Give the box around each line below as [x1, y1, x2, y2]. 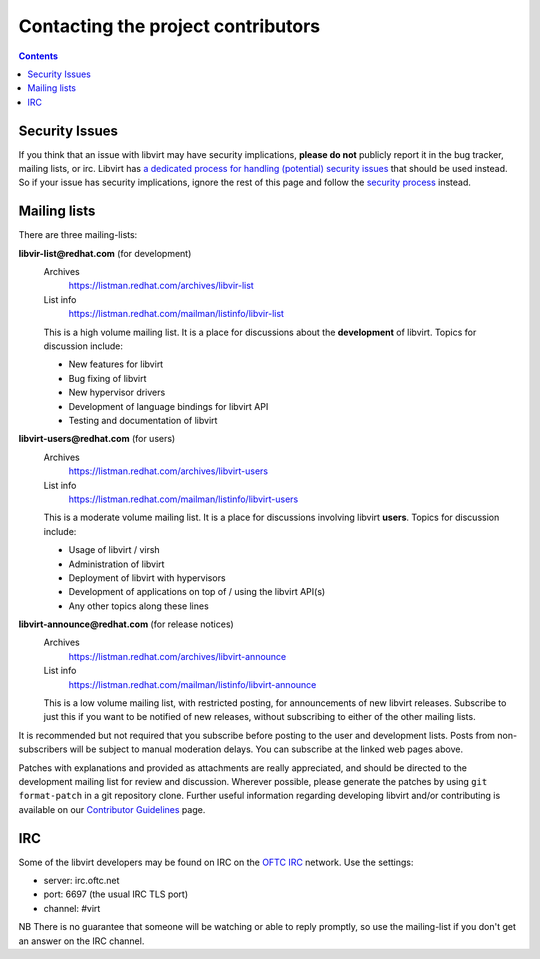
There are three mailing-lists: [18, 229, 138, 241]
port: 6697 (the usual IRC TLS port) [43, 888, 189, 900]
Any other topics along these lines [68, 600, 209, 612]
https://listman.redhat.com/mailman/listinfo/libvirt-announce [68, 678, 317, 690]
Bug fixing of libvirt [68, 372, 147, 384]
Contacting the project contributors [18, 15, 321, 37]
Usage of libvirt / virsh [68, 544, 160, 556]
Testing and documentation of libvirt [68, 415, 218, 426]
